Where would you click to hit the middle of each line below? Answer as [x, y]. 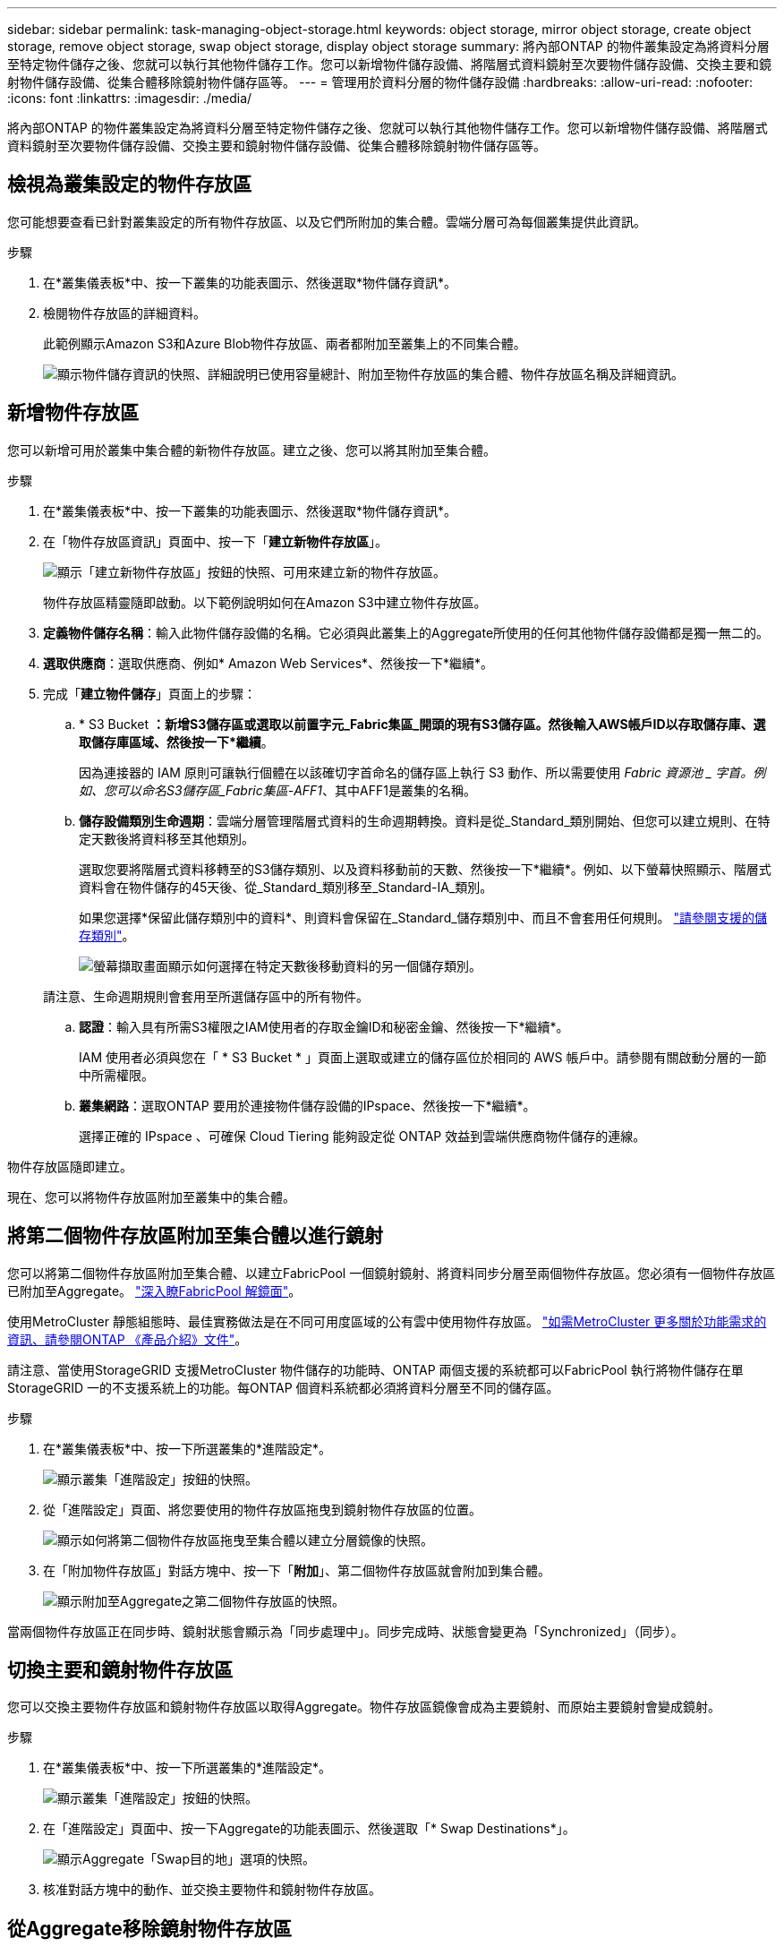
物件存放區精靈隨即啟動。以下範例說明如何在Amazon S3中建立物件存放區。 [265, 602]
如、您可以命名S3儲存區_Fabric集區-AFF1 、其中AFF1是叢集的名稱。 [277, 790]
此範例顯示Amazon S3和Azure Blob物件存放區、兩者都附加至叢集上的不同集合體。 [285, 343]
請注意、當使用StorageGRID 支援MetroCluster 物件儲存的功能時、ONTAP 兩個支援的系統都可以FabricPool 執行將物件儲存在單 [375, 1369]
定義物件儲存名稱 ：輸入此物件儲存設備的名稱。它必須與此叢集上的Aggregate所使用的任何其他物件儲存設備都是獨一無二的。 [406, 632]
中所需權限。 [116, 1075]
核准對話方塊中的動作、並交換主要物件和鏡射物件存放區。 [212, 1890]
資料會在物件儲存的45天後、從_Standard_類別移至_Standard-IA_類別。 [286, 887]
